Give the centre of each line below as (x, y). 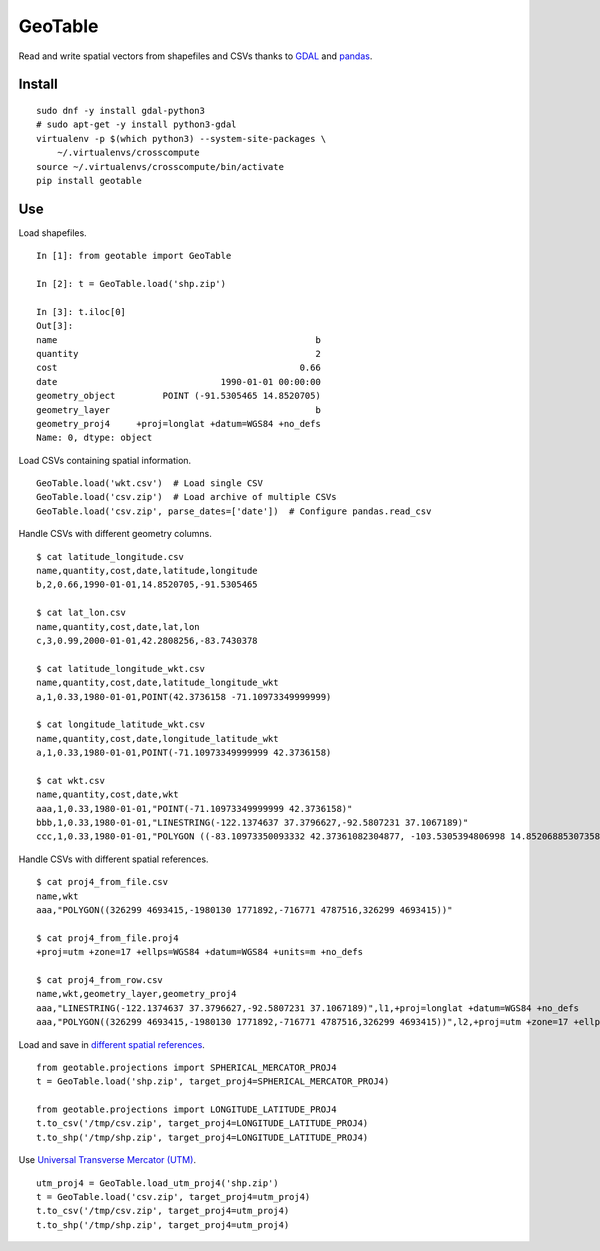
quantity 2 (179, 353)
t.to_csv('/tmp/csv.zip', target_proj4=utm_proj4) (163, 1211)
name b (179, 339)
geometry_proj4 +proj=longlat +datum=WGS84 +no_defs (179, 423)
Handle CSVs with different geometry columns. (115, 534)
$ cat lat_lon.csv (81, 613)
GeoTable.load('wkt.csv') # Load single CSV (150, 483)
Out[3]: (55, 326)
